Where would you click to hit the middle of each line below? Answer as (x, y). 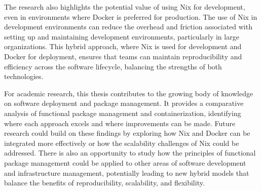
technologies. (24, 76)
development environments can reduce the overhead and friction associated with (128, 27)
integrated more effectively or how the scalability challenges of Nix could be (122, 143)
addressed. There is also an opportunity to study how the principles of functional (130, 153)
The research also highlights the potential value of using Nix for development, (125, 7)
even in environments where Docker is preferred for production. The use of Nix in (131, 16)
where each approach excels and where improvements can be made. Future (120, 123)
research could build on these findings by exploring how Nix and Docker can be (127, 133)
